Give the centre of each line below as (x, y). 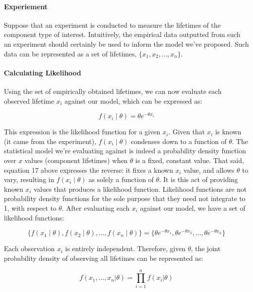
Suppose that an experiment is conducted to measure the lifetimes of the (112, 25)
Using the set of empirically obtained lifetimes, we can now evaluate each (113, 91)
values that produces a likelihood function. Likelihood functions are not (140, 189)
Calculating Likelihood (43, 72)
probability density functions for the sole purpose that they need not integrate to (125, 198)
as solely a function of (121, 179)
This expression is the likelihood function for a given (82, 132)
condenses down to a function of (179, 141)
